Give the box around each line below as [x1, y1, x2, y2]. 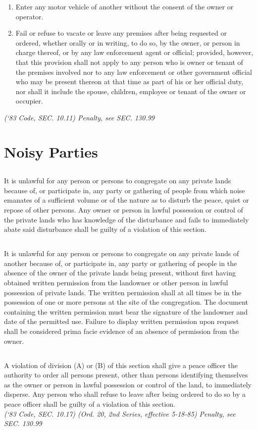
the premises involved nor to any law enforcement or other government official [15, 66, 252, 77]
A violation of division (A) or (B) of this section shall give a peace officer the [4, 360, 238, 370]
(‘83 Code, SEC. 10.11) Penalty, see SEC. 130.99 [4, 112, 155, 122]
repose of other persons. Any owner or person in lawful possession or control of [4, 205, 243, 215]
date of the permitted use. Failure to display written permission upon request [4, 316, 239, 326]
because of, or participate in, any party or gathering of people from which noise [4, 185, 245, 195]
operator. [15, 11, 44, 21]
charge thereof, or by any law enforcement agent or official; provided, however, [15, 47, 254, 57]
